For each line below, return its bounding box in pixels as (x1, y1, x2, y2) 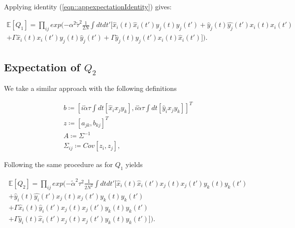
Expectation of (4, 59, 80, 74)
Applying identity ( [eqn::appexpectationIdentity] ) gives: (4, 1, 172, 11)
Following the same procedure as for (4, 159, 113, 170)
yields (126, 159, 143, 170)
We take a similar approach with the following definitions (4, 83, 177, 93)
